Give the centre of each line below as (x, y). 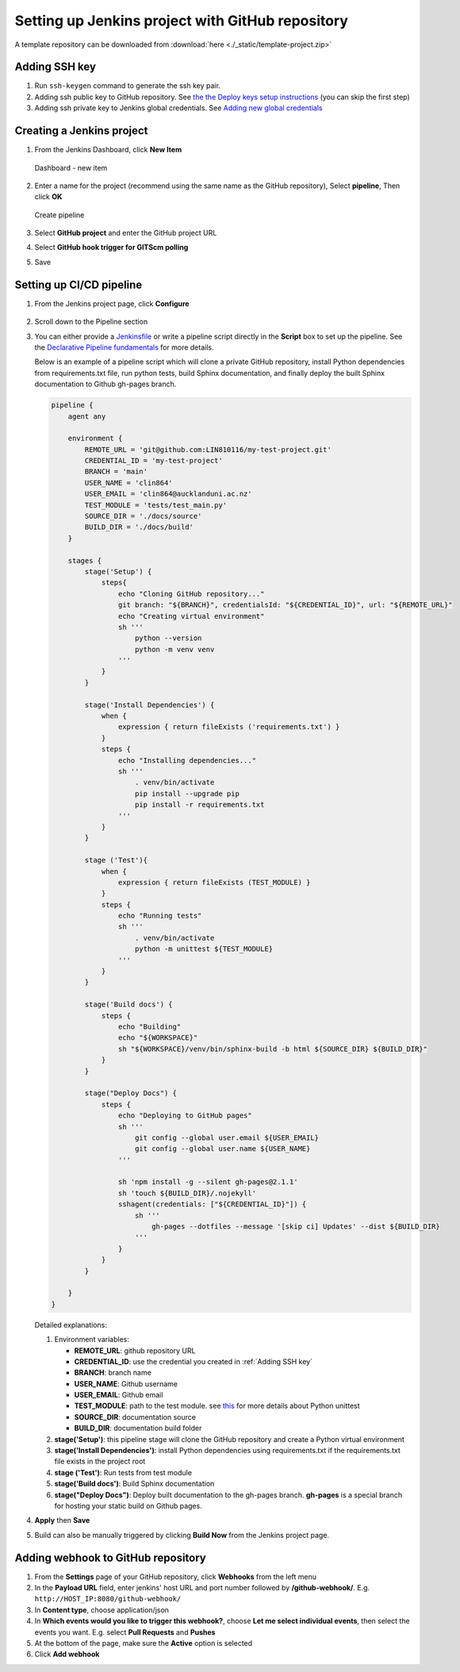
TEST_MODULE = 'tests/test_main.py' (156, 505)
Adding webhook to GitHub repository (110, 1557)
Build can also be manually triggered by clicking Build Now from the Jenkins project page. (182, 1535)
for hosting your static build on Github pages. (128, 1505)
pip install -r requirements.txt (200, 805)
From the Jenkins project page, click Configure (112, 303)
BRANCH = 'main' (116, 472)
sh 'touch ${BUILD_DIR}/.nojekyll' (187, 1193)
